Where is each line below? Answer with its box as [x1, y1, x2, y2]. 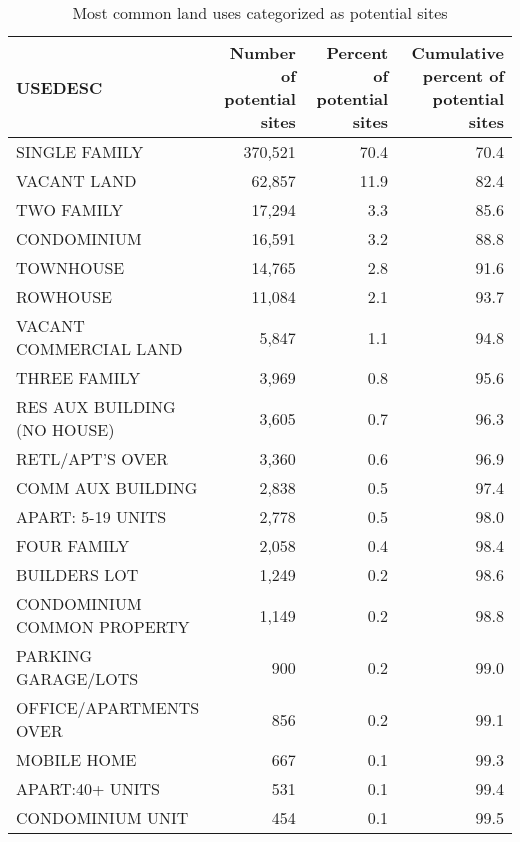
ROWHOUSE [16, 285, 113, 308]
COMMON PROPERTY [16, 615, 190, 638]
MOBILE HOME [16, 748, 137, 771]
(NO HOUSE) [16, 418, 115, 441]
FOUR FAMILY [16, 534, 130, 557]
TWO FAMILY [16, 198, 124, 221]
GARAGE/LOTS [16, 667, 139, 690]
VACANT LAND [16, 169, 137, 192]
